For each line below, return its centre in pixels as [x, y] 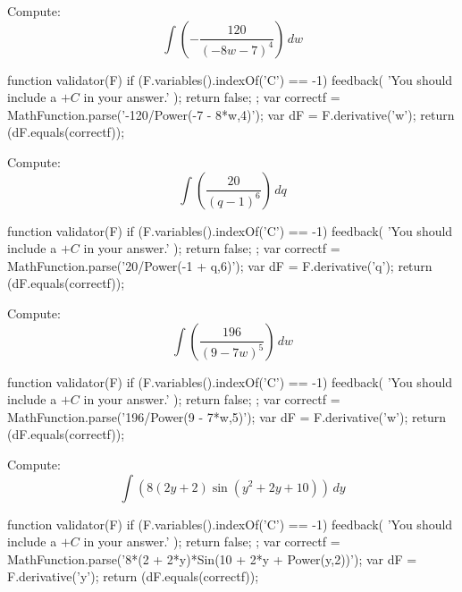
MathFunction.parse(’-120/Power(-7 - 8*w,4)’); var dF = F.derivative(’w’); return [231, 114]
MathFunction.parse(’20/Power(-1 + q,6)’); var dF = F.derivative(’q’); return [220, 265]
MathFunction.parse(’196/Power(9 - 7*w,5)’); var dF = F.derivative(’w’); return [227, 416]
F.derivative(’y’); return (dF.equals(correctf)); [133, 576]
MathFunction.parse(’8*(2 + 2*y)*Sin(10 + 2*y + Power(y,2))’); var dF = [212, 558]
